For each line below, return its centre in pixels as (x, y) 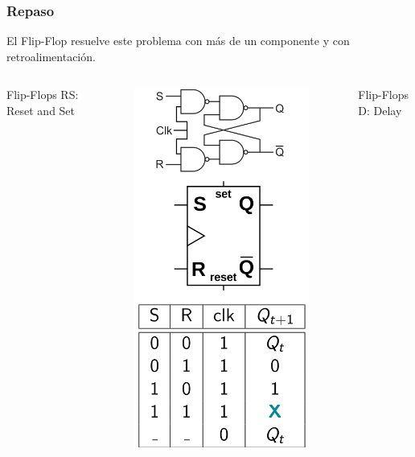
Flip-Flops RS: (43, 95)
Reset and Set (41, 110)
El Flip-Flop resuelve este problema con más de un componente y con (178, 41)
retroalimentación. (51, 56)
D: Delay (380, 110)
